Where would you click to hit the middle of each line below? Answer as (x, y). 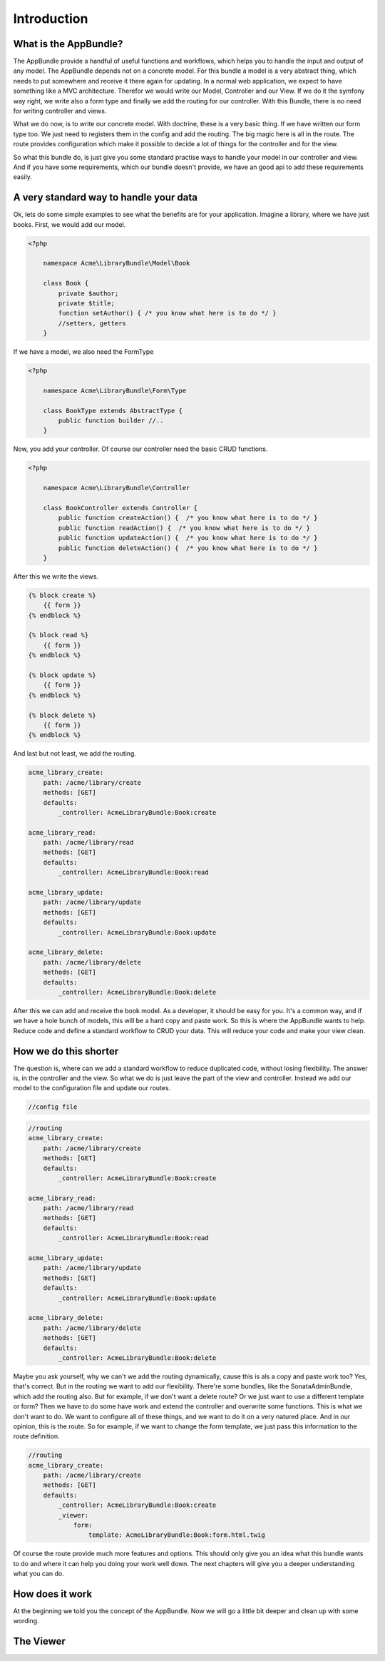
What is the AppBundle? (68, 44)
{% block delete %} (62, 715)
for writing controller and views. (60, 111)
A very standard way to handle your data (105, 197)
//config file (53, 1107)
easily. (22, 177)
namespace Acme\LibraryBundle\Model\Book (117, 263)
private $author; (88, 293)
